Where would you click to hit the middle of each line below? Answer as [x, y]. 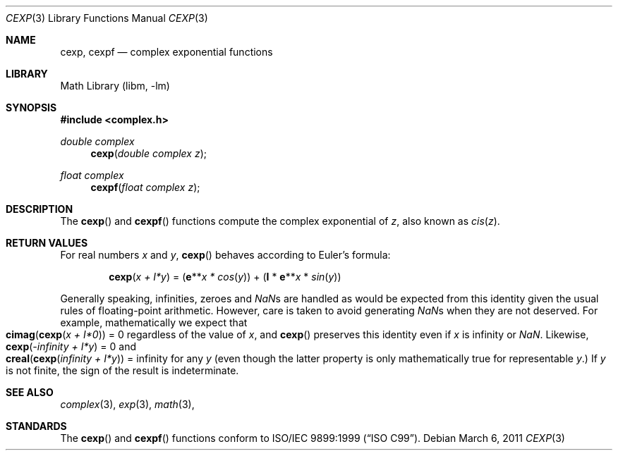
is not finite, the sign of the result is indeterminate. [122, 370]
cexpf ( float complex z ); [145, 187]
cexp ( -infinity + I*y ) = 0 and [71, 346]
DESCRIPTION [40, 209]
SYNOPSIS [31, 107]
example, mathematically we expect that [154, 322]
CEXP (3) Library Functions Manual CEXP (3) [107, 18]
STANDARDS [36, 426]
